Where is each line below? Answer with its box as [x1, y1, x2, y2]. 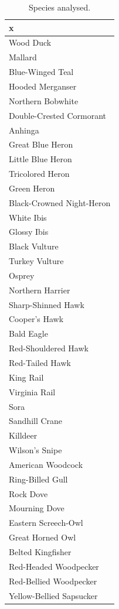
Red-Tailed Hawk [9, 357, 71, 368]
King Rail [9, 371, 44, 383]
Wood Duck [9, 36, 52, 49]
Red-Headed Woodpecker [9, 560, 99, 572]
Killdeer [9, 429, 38, 442]
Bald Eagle [9, 327, 48, 340]
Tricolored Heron [9, 167, 70, 180]
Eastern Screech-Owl [9, 516, 83, 529]
